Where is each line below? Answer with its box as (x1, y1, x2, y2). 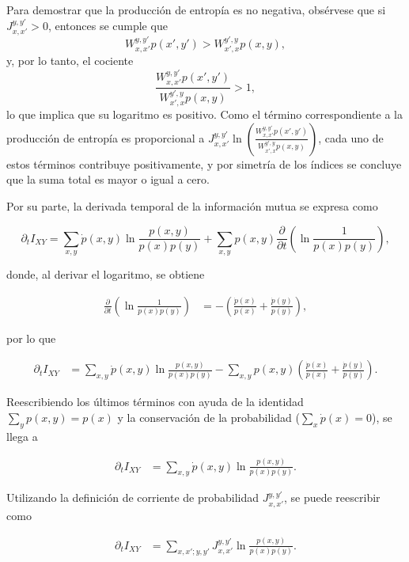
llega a (6, 427, 38, 444)
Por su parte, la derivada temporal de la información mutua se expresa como (6, 197, 378, 214)
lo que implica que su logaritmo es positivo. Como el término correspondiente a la (6, 106, 403, 123)
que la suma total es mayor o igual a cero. (6, 171, 210, 188)
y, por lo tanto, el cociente (6, 52, 134, 69)
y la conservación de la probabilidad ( (117, 408, 300, 425)
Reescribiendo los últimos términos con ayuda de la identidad (6, 393, 304, 410)
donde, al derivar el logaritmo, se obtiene (6, 265, 205, 282)
